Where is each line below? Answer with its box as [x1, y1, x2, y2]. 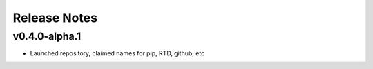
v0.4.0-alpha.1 [12, 30, 82, 42]
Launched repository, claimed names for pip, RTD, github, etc [30, 49, 205, 57]
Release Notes [12, 10, 98, 25]
